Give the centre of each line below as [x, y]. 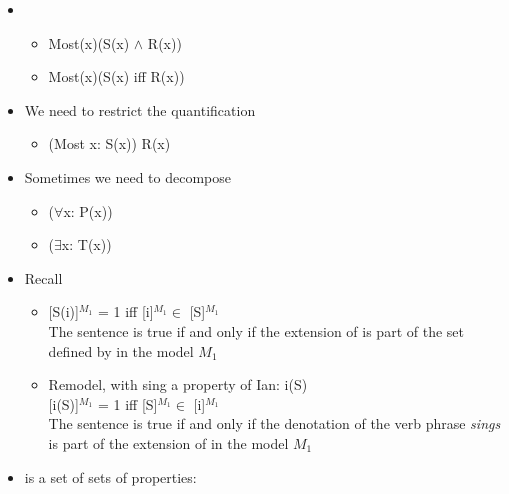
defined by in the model [121, 350]
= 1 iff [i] [125, 311]
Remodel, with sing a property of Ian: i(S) [178, 384]
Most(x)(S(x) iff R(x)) [116, 76]
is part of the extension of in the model [168, 442]
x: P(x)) [88, 210]
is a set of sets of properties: [110, 476]
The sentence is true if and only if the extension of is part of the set [256, 330]
